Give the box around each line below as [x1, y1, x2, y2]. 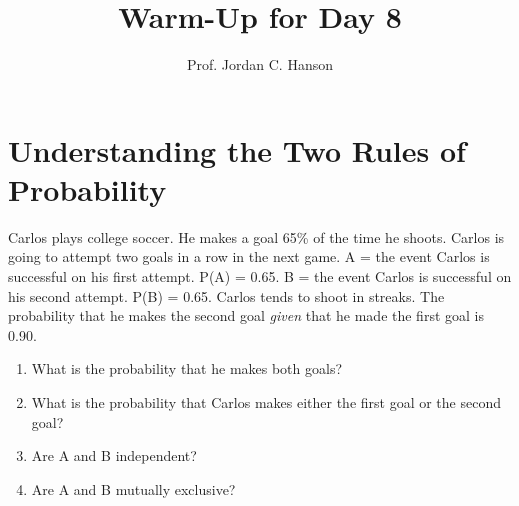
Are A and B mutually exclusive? [31, 478, 236, 499]
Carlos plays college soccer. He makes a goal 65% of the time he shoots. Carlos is [8, 226, 505, 247]
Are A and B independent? [31, 445, 197, 466]
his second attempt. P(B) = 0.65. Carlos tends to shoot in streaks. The [8, 285, 445, 306]
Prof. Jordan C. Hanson [186, 54, 334, 75]
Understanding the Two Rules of [8, 129, 466, 170]
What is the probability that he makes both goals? [31, 358, 343, 379]
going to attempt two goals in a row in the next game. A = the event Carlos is [8, 246, 490, 267]
